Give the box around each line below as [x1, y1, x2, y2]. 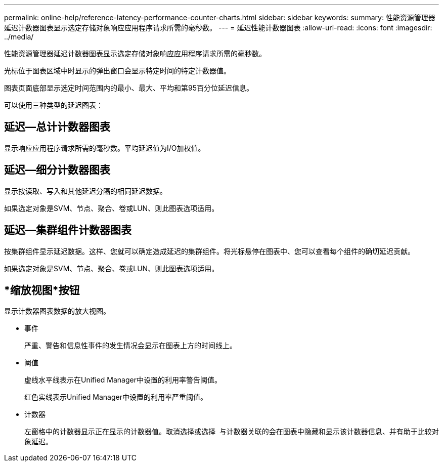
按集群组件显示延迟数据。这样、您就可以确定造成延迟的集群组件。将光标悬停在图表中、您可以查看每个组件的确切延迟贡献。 [4, 246, 415, 256]
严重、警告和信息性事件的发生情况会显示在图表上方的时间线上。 [24, 341, 237, 350]
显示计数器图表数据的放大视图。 [4, 307, 110, 316]
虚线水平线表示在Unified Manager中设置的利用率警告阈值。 [24, 375, 221, 385]
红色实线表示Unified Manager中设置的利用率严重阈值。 [24, 393, 207, 402]
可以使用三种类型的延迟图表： [4, 101, 103, 109]
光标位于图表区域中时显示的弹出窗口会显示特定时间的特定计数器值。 [4, 66, 231, 75]
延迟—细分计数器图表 [4, 163, 110, 177]
